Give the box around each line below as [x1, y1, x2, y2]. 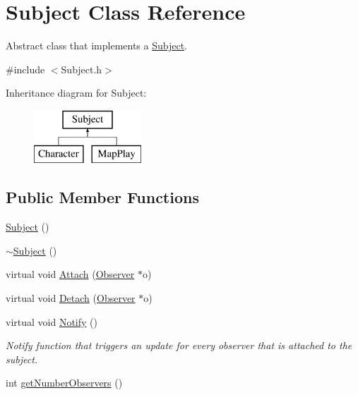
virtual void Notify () [6, 314, 97, 329]
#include [6, 61, 45, 76]
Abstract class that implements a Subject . [6, 38, 188, 53]
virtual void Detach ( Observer [6, 291, 136, 305]
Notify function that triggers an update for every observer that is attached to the [6, 338, 352, 353]
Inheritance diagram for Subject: [6, 85, 147, 100]
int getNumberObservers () [6, 375, 123, 390]
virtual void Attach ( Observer [6, 267, 135, 281]
